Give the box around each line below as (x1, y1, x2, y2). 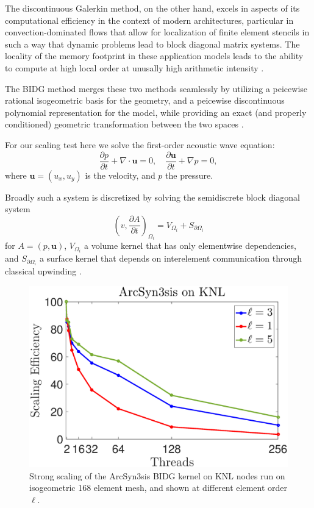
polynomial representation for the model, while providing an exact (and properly (5, 106, 307, 118)
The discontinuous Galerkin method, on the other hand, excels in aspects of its (5, 2, 300, 14)
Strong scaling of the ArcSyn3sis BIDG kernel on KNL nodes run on (29, 469, 285, 482)
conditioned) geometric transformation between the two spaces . (5, 118, 244, 131)
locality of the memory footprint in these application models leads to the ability (5, 49, 304, 62)
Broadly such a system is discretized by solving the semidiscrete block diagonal (5, 190, 300, 203)
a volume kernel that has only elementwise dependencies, (84, 239, 296, 252)
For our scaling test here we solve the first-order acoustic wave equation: (5, 138, 275, 151)
